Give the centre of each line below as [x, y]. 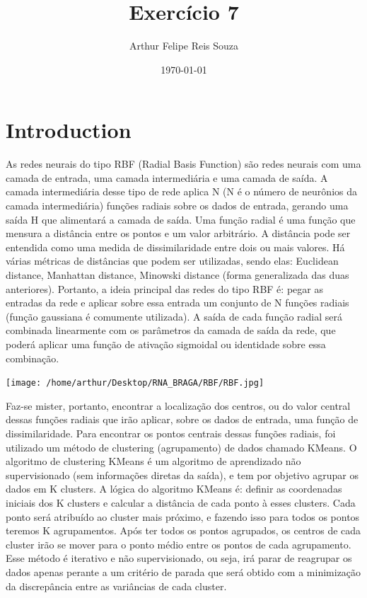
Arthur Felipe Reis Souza [184, 46]
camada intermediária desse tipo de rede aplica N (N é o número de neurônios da [181, 191]
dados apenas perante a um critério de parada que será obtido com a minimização [183, 571]
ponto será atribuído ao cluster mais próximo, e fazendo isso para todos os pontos [183, 516]
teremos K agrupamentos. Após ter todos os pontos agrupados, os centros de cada [183, 530]
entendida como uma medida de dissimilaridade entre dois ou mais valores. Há [175, 247]
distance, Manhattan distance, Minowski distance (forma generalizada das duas [177, 275]
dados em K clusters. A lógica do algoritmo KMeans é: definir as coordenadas [174, 489]
